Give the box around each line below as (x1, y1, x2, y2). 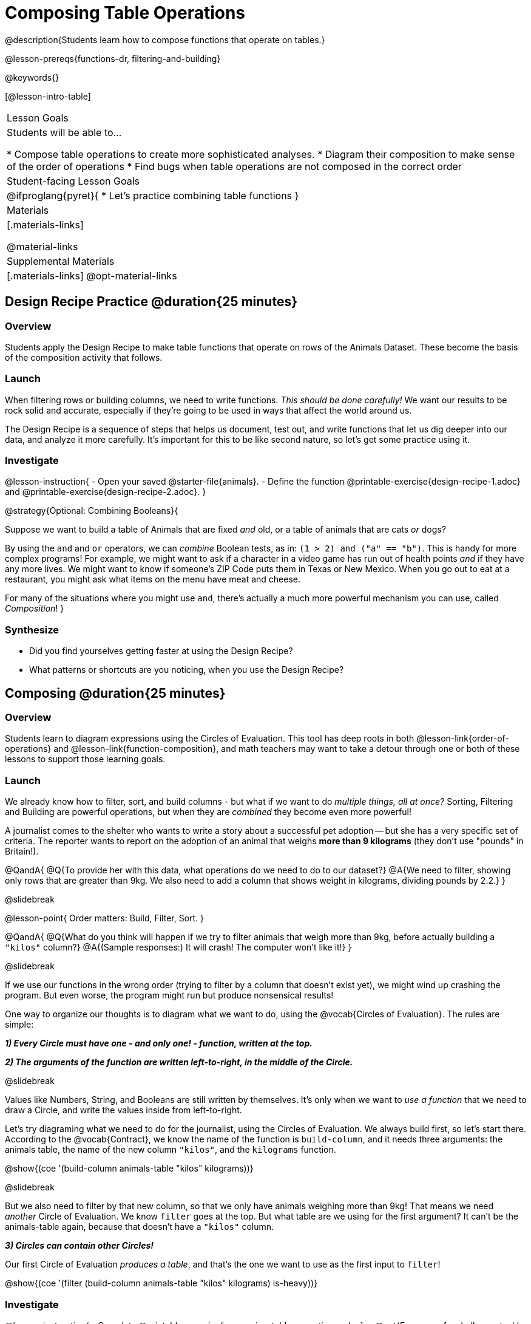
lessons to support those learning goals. (5, 754, 166, 765)
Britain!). (5, 846, 39, 857)
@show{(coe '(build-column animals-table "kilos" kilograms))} (5, 1163, 254, 1174)
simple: (5, 1019, 34, 1030)
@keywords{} (5, 72, 59, 83)
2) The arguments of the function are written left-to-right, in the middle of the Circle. (5, 1057, 353, 1068)
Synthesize (5, 623, 59, 636)
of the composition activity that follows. (5, 352, 163, 363)
